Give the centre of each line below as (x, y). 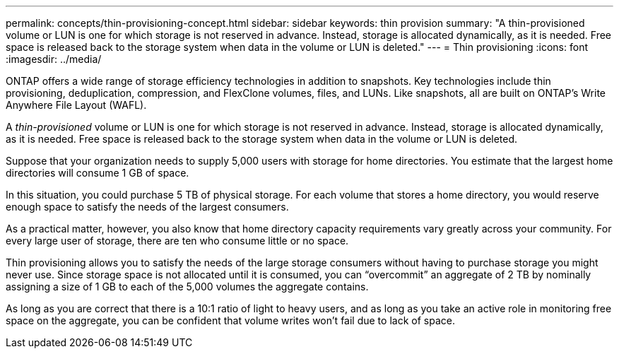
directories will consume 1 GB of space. (98, 173)
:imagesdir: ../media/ (54, 59)
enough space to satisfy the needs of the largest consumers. (147, 207)
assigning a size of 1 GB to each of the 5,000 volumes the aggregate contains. (187, 287)
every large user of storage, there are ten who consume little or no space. (177, 241)
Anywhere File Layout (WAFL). (76, 105)
